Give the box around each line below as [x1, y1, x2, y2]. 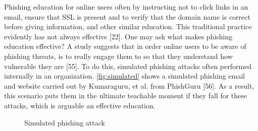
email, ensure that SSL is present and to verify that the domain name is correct [4, 11, 250, 22]
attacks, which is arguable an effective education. [4, 100, 156, 110]
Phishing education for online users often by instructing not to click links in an [4, 2, 248, 12]
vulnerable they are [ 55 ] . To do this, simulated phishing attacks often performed [4, 60, 252, 71]
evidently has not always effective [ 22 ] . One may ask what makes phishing [4, 31, 233, 41]
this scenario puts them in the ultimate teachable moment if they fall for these [4, 90, 247, 101]
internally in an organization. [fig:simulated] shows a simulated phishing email [4, 71, 245, 81]
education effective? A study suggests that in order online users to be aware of [4, 41, 246, 51]
